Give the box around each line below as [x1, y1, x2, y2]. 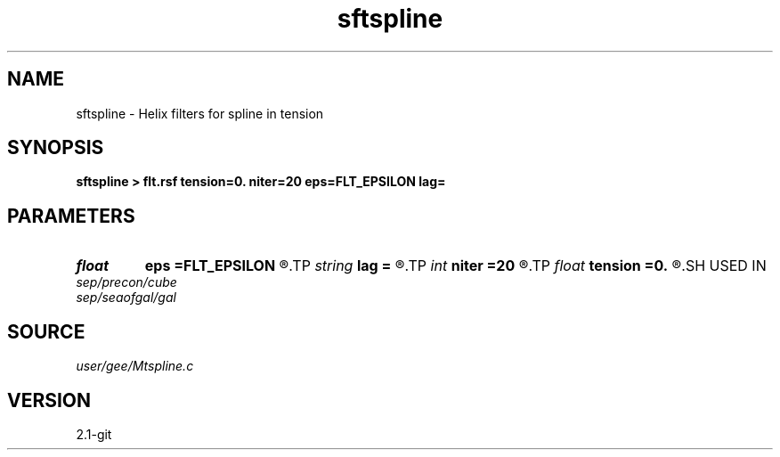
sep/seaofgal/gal [76, 290, 176, 306]
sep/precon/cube [76, 274, 177, 290]
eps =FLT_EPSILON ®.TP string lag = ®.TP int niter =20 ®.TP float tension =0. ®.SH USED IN [144, 257, 767, 275]
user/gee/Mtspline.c [76, 358, 194, 374]
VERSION [7, 388, 92, 412]
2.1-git [76, 426, 112, 442]
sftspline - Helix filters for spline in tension [76, 105, 324, 121]
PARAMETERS [7, 204, 135, 227]
